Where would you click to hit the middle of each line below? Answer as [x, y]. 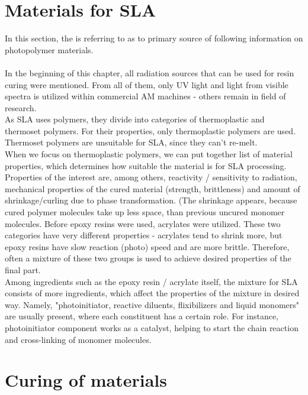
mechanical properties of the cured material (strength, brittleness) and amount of [153, 188]
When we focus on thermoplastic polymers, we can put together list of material [149, 154]
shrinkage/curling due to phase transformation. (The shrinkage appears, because [151, 200]
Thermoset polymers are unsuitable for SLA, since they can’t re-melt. [131, 142]
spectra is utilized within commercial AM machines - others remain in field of [145, 96]
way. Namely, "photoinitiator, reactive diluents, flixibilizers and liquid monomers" [152, 304]
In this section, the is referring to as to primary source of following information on [154, 38]
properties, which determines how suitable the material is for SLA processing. [146, 165]
